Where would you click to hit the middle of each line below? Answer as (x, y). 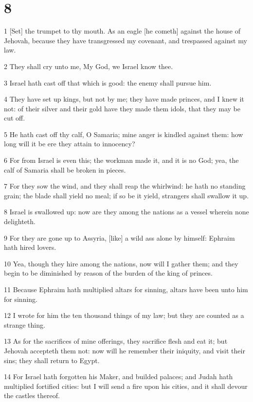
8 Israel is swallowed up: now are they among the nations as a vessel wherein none (126, 212)
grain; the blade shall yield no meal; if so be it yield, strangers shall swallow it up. (126, 195)
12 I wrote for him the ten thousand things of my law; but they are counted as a (124, 315)
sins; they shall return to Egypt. (52, 360)
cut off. (15, 118)
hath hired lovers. (30, 247)
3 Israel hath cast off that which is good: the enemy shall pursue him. (108, 82)
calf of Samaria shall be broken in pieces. (65, 169)
